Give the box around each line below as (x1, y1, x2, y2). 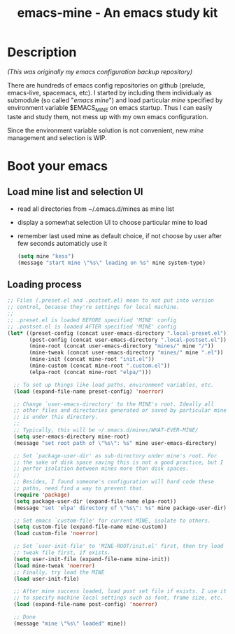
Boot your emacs (7, 158, 108, 174)
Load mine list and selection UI (7, 186, 143, 198)
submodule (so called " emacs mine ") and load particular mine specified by (7, 96, 223, 104)
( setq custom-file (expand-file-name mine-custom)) (13, 523, 168, 530)
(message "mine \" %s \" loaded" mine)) (13, 620, 127, 627)
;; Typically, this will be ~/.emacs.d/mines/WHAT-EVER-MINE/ (13, 427, 199, 434)
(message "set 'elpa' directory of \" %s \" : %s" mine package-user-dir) (13, 504, 227, 511)
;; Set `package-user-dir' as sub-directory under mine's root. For (13, 452, 218, 460)
